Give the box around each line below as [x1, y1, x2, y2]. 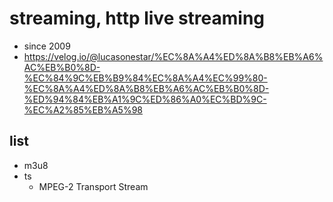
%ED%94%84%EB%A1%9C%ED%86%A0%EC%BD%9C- [23, 93, 267, 105]
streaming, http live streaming [9, 7, 266, 30]
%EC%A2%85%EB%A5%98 [23, 103, 143, 116]
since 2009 [23, 40, 71, 52]
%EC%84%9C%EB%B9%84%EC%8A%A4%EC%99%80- [23, 72, 268, 84]
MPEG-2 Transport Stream [38, 180, 149, 192]
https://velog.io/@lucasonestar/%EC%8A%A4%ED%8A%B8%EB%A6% [23, 50, 324, 62]
